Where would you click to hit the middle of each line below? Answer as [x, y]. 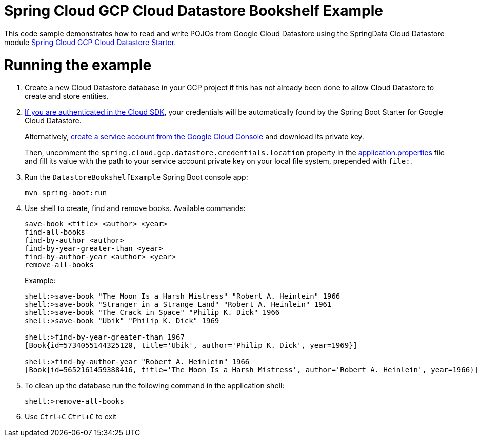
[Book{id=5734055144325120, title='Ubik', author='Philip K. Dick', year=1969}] [191, 345]
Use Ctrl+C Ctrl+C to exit [71, 417]
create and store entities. [67, 96]
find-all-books [55, 232]
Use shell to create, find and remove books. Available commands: [135, 208]
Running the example [78, 65]
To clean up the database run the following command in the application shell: [155, 386]
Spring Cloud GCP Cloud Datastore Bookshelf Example [194, 11]
